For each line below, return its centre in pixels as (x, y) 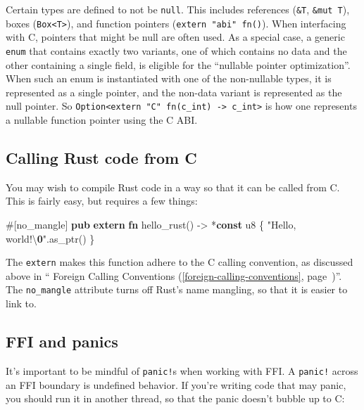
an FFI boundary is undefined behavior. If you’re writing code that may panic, (176, 384)
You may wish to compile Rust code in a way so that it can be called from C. (173, 187)
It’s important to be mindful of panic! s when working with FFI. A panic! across (182, 370)
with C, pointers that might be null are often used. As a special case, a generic (175, 37)
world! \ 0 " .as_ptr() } (50, 238)
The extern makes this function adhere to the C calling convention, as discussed (180, 262)
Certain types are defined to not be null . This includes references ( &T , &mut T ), (178, 9)
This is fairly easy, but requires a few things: (102, 201)
